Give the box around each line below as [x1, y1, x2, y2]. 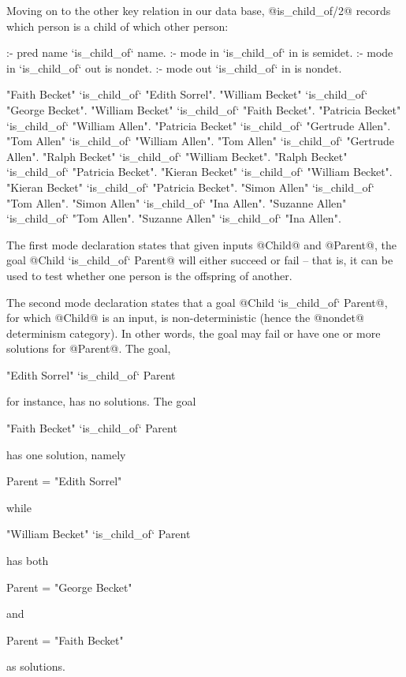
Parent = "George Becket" [6, 578, 132, 595]
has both [6, 552, 49, 569]
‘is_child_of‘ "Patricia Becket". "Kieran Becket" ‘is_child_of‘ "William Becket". [6, 163, 393, 180]
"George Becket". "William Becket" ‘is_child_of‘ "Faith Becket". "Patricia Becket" [6, 101, 401, 118]
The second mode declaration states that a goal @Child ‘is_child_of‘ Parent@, [6, 294, 388, 310]
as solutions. [6, 658, 65, 675]
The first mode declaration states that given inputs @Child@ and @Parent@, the [6, 236, 397, 252]
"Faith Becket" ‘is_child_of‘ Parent [6, 420, 177, 436]
